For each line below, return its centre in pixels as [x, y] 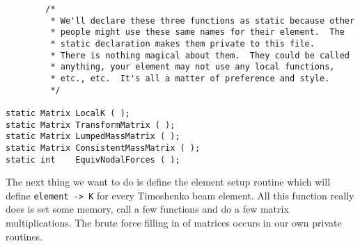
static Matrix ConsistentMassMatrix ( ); [103, 148]
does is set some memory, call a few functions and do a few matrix [147, 209]
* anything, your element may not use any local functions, [193, 67]
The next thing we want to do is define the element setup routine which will [168, 182]
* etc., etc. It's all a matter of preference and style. [190, 78]
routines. [24, 236]
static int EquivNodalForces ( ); [93, 159]
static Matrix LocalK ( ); [68, 113]
